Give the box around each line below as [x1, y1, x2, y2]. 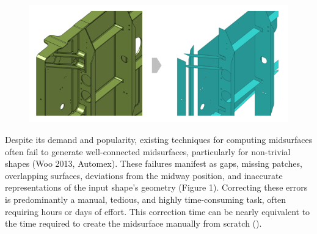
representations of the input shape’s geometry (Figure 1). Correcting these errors [5, 181, 308, 194]
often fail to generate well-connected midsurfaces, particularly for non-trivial [5, 145, 291, 158]
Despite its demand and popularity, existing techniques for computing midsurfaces [5, 133, 313, 145]
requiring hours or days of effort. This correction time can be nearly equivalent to [5, 205, 310, 218]
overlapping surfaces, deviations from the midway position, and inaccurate [5, 169, 283, 181]
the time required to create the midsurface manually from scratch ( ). [5, 217, 262, 230]
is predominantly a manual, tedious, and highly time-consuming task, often [5, 192, 286, 205]
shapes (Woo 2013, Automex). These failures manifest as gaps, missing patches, [5, 157, 302, 170]
